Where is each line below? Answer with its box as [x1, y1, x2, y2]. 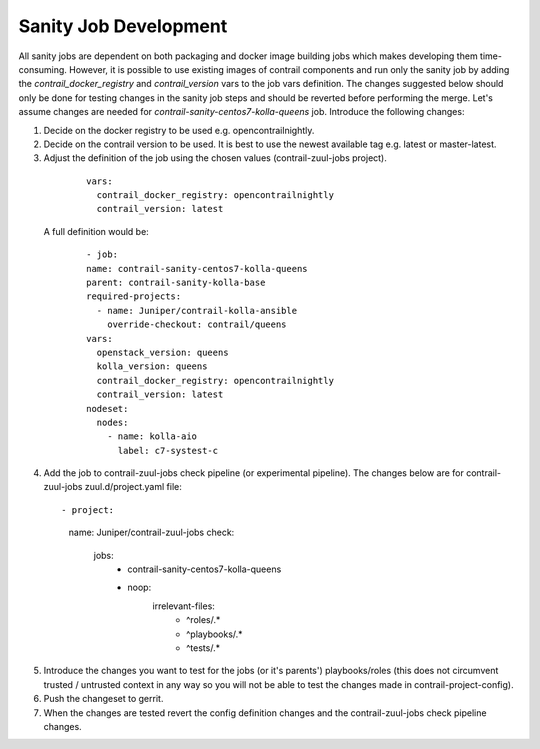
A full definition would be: [43, 225, 149, 237]
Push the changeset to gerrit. [43, 693, 164, 705]
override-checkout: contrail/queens [106, 319, 287, 330]
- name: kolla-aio [106, 431, 198, 442]
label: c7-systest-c [117, 445, 219, 456]
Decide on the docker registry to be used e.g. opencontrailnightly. [43, 124, 315, 136]
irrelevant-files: [152, 600, 215, 612]
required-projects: [86, 291, 182, 302]
